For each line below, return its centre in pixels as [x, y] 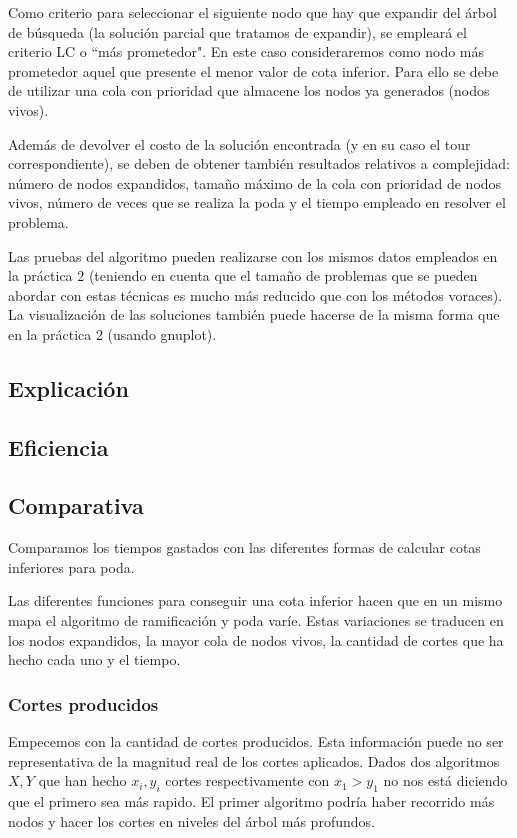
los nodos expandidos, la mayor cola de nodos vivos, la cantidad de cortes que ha [256, 639]
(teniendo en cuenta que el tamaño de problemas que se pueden [283, 275]
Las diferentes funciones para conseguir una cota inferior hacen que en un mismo [255, 600]
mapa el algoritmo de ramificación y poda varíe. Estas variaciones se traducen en [256, 620]
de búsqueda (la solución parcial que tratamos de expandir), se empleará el [237, 31]
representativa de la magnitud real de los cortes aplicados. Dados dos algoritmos [254, 760]
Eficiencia [58, 446]
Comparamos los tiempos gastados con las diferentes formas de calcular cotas [244, 547]
